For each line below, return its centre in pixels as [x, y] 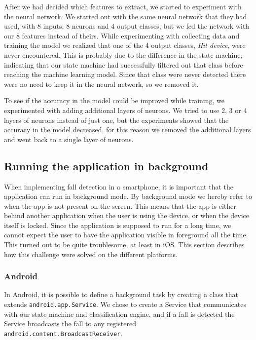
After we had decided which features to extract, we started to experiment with [123, 6]
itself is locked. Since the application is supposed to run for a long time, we [118, 225]
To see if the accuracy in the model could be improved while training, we [114, 100]
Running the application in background [106, 166]
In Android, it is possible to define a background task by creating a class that [121, 294]
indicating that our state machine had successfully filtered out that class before [124, 64]
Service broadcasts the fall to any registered [70, 323]
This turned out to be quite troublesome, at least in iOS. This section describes [124, 245]
